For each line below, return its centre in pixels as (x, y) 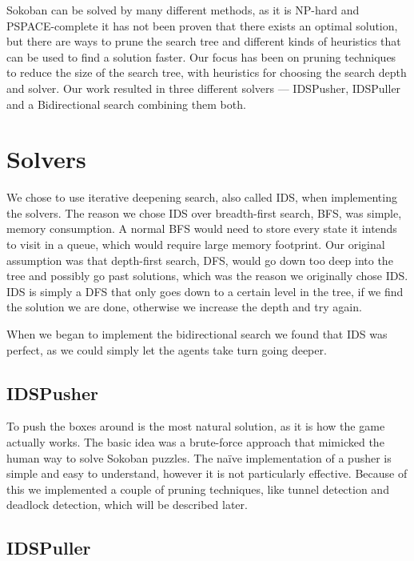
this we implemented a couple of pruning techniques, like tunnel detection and (198, 489)
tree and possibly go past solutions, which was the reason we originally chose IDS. (207, 276)
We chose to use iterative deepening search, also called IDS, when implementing (202, 197)
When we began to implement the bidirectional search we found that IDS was (197, 334)
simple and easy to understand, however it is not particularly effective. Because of (207, 473)
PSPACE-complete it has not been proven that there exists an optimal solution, (202, 25)
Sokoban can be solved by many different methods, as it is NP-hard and (183, 10)
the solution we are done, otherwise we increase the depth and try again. (184, 307)
